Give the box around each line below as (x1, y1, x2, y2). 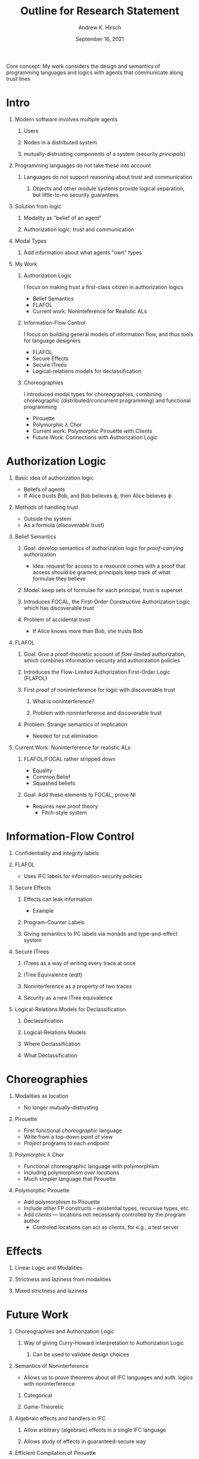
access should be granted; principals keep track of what (32, 568, 170, 575)
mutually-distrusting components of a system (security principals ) (23, 150, 186, 157)
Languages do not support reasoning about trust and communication (23, 173, 192, 180)
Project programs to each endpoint (23, 1139, 109, 1147)
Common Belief (32, 773, 71, 780)
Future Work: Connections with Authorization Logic (32, 433, 158, 441)
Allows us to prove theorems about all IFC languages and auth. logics (23, 1373, 193, 1381)
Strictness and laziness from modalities (14, 1275, 112, 1283)
